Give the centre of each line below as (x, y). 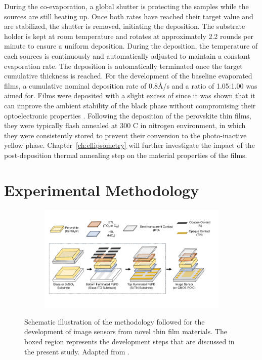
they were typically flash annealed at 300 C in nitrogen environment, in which (125, 125)
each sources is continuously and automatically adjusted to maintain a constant (127, 55)
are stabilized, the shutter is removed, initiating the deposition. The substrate (125, 26)
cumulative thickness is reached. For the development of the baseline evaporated (128, 76)
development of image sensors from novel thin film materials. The (126, 331)
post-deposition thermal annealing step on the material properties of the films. (126, 155)
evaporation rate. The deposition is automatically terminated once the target (123, 66)
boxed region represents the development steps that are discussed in (129, 341)
